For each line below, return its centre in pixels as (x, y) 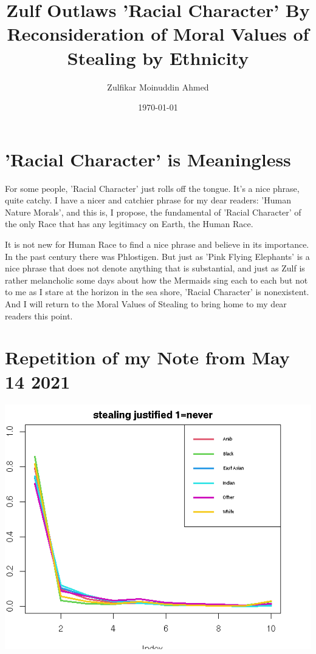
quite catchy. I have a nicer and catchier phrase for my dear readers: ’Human (148, 200)
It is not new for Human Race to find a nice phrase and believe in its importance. (157, 244)
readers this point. (39, 315)
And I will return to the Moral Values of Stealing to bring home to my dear (146, 303)
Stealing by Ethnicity (158, 57)
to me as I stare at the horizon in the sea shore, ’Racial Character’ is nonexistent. (157, 292)
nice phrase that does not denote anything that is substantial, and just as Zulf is (155, 268)
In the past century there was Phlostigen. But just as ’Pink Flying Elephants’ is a (157, 256)
